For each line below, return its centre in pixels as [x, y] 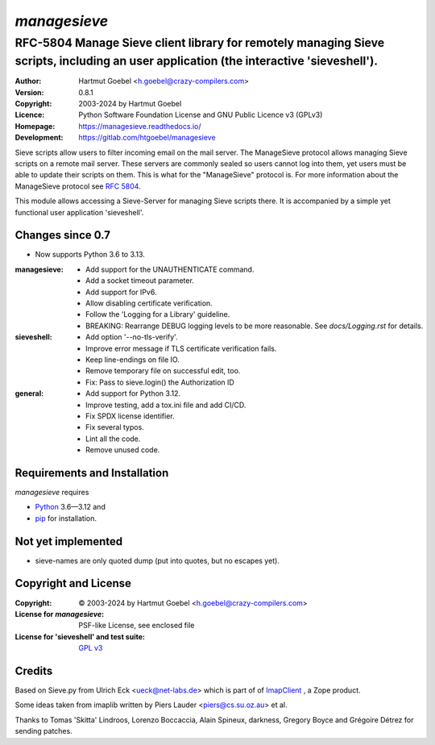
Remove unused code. [123, 450]
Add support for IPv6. [121, 292]
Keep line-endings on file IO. [133, 360]
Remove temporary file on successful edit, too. [163, 371]
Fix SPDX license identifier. [130, 416]
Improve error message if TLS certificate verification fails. [181, 348]
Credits [34, 670]
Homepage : [35, 126]
